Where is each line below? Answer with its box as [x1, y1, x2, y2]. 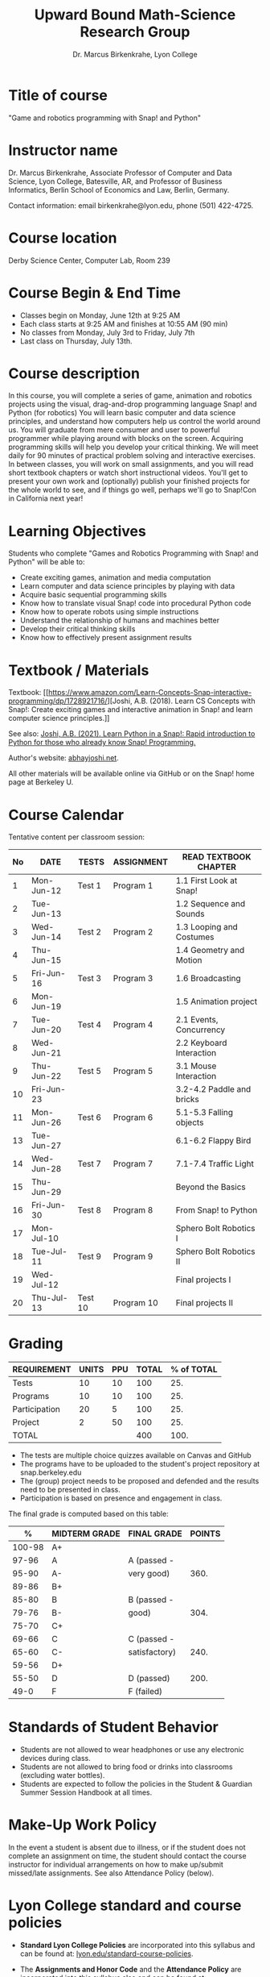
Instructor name [8, 141, 118, 159]
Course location [8, 228, 117, 247]
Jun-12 [31, 885, 62, 897]
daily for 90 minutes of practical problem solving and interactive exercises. [8, 451, 256, 460]
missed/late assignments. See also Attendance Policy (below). [8, 1868, 215, 1878]
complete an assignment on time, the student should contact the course [8, 1851, 247, 1861]
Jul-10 [31, 1233, 59, 1244]
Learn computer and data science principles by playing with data [19, 581, 235, 591]
